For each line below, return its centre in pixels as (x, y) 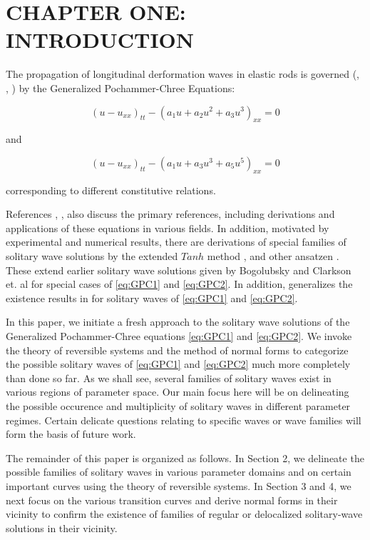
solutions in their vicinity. (62, 527)
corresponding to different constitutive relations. (111, 190)
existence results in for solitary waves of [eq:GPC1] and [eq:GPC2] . (152, 297)
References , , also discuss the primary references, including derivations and (170, 214)
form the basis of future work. (71, 434)
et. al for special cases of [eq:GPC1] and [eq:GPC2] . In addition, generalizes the (179, 284)
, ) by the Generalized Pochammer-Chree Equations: (120, 87)
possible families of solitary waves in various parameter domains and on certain (179, 472)
